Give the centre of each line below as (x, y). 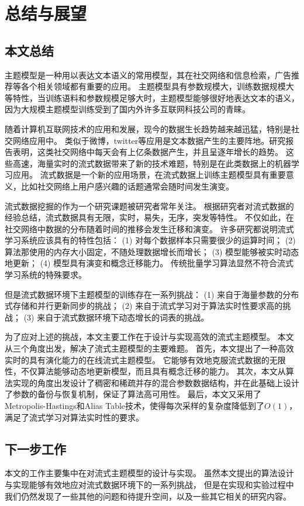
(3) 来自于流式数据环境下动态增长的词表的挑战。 (116, 317)
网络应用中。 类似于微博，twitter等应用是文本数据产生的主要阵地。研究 (149, 140)
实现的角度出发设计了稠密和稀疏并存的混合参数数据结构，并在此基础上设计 (156, 382)
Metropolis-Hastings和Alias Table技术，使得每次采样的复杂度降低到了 (135, 406)
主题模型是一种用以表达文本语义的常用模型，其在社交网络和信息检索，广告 (148, 75)
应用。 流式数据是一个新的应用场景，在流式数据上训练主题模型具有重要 (149, 175)
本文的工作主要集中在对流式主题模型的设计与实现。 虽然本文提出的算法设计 (149, 473)
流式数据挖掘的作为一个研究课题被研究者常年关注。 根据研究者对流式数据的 (149, 206)
